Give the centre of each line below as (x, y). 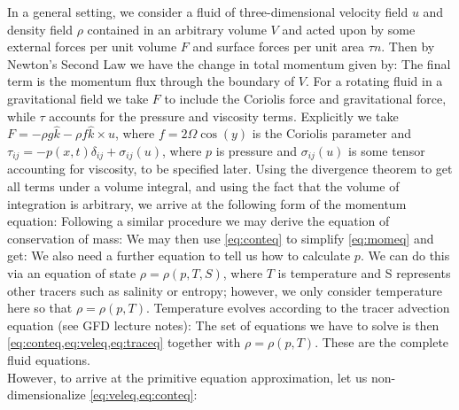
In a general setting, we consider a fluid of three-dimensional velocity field (208, 12)
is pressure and (257, 150)
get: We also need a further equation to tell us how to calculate (179, 255)
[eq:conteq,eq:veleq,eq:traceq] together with (124, 342)
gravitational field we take (78, 98)
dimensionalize (47, 395)
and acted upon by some (349, 29)
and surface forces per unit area (279, 46)
